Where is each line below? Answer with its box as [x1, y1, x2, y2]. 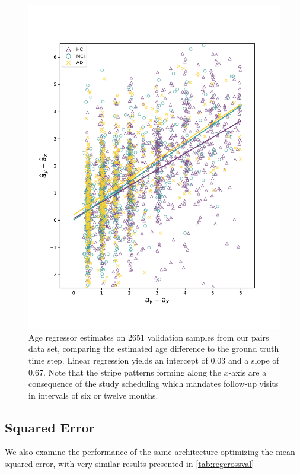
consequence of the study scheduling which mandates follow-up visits [28, 377, 279, 390]
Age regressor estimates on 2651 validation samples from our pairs [28, 330, 269, 343]
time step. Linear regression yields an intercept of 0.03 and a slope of [28, 354, 279, 366]
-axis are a [228, 365, 267, 378]
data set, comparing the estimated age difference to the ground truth [28, 342, 279, 355]
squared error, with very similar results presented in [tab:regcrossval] [5, 457, 254, 470]
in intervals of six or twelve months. [28, 389, 158, 401]
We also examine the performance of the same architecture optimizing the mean [5, 446, 295, 458]
